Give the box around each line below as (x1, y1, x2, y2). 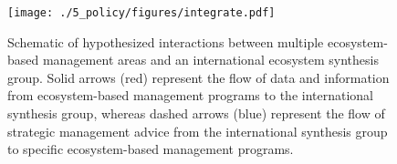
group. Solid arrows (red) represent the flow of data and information (7, 67, 390, 87)
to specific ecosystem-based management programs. (7, 139, 294, 159)
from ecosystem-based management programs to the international (7, 86, 373, 105)
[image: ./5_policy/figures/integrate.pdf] (7, 6, 276, 19)
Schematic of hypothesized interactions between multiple (7, 32, 324, 51)
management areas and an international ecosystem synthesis (42, 50, 379, 69)
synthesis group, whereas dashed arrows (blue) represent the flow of (7, 104, 385, 123)
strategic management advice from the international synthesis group (7, 121, 388, 140)
